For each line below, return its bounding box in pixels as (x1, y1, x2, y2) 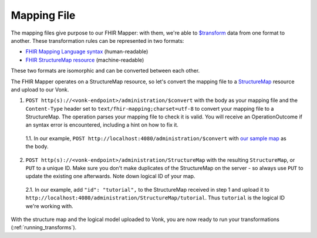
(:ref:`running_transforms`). (11, 224, 77, 231)
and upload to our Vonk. (11, 86, 69, 93)
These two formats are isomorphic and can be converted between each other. (11, 67, 200, 74)
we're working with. (25, 202, 73, 209)
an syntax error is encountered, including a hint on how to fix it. (25, 121, 179, 128)
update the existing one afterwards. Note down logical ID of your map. (25, 173, 195, 180)
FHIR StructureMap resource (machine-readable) (25, 56, 144, 63)
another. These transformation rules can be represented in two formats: (11, 37, 184, 44)
